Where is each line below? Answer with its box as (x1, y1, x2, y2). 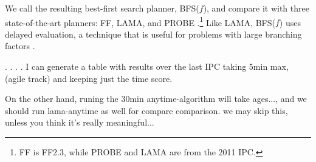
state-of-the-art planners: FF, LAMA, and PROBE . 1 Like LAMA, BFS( (5, 14, 275, 29)
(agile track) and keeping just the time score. (5, 72, 173, 84)
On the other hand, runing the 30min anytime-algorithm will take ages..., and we (5, 92, 307, 105)
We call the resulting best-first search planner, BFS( (5, 2, 199, 14)
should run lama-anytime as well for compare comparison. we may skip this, (5, 104, 288, 116)
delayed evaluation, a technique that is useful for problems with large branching (5, 27, 302, 40)
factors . (5, 39, 35, 52)
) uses (279, 16, 301, 29)
